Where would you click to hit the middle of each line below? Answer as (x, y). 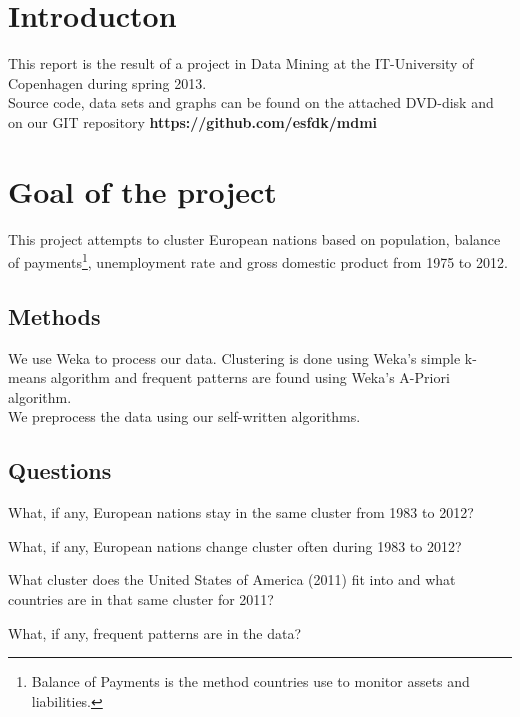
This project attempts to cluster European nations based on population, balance (254, 238)
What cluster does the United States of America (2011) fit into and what (232, 579)
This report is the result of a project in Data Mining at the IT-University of (241, 63)
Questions (60, 470)
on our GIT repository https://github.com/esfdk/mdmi (193, 121)
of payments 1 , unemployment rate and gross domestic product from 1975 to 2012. (258, 260)
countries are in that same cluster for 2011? (141, 599)
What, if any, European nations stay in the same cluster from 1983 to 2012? (241, 512)
